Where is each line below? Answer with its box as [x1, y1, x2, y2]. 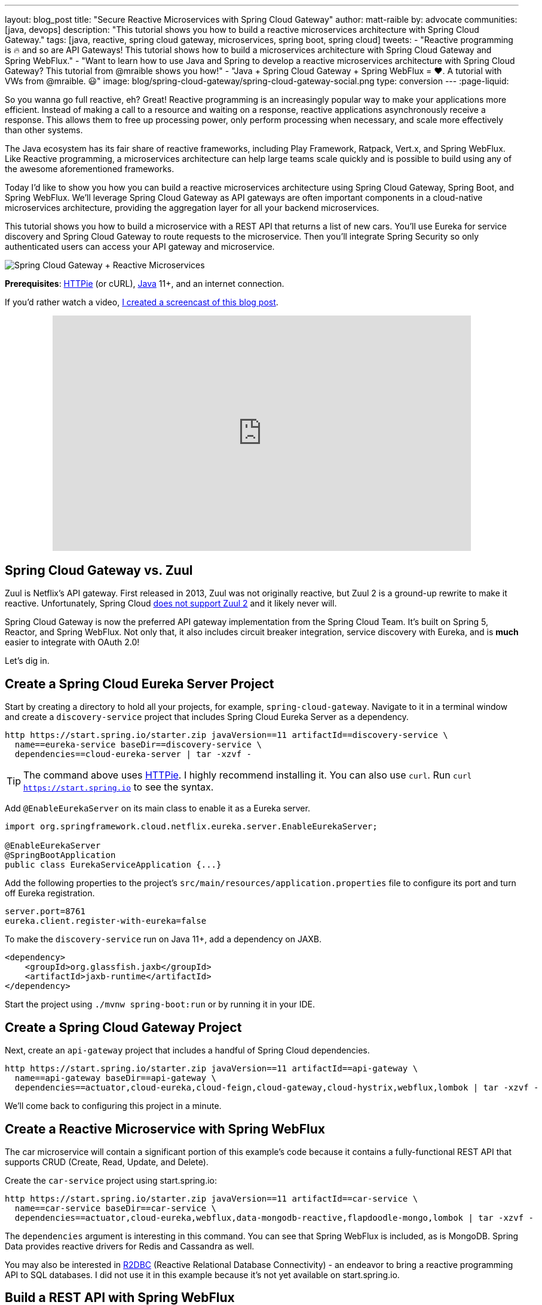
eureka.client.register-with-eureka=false [5, 916, 207, 926]
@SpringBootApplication [5, 850, 116, 860]
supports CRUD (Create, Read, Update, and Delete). [5, 1156, 209, 1167]
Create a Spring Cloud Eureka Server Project [5, 676, 274, 691]
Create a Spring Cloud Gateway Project [5, 1019, 242, 1035]
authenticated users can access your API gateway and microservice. [5, 241, 275, 252]
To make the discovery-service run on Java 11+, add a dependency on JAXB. [5, 934, 322, 945]
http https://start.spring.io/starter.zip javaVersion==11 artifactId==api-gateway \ [5, 1064, 418, 1074]
